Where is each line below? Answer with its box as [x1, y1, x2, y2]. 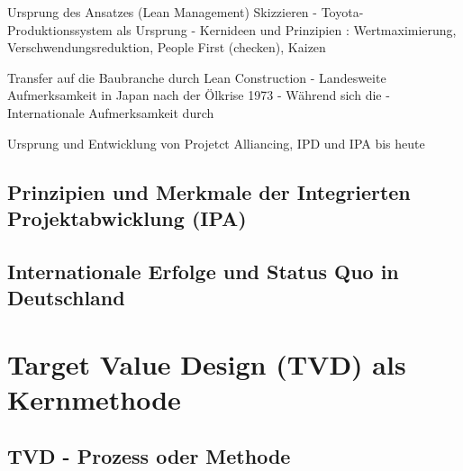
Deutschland [7, 284, 125, 312]
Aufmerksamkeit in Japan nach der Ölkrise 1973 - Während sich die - [7, 86, 390, 104]
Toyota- [321, 3, 364, 21]
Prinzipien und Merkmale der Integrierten [7, 177, 411, 205]
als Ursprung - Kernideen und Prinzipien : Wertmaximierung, [116, 20, 457, 39]
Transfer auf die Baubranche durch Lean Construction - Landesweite [7, 68, 386, 86]
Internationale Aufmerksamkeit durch [7, 103, 214, 122]
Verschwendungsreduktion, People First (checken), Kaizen [7, 38, 326, 57]
